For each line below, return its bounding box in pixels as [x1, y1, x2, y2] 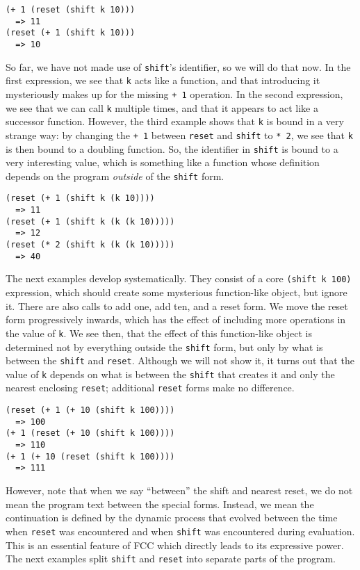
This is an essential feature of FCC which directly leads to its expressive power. [6, 537, 344, 552]
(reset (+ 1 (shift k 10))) [6, 28, 136, 38]
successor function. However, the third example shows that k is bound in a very [6, 114, 344, 129]
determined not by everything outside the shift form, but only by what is [6, 339, 323, 354]
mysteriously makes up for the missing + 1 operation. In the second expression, [6, 86, 343, 101]
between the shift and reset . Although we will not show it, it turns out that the [6, 353, 354, 368]
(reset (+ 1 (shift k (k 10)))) [6, 193, 155, 204]
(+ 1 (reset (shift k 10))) [6, 5, 136, 15]
